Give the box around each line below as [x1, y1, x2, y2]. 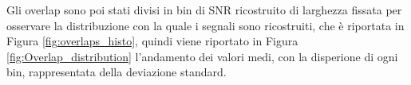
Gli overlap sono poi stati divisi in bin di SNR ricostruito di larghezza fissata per [6, 2, 402, 17]
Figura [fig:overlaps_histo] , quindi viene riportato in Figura [6, 33, 298, 49]
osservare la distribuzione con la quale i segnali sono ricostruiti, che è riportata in [6, 17, 405, 33]
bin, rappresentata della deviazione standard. [6, 64, 227, 80]
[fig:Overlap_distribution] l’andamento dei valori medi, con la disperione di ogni [6, 48, 398, 64]
